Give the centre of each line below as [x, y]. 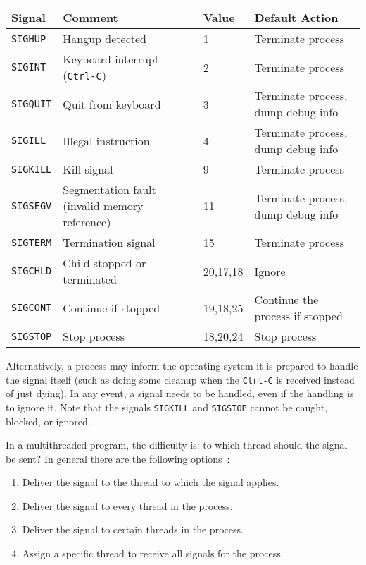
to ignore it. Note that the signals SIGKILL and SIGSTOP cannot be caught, [167, 407]
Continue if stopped [112, 308]
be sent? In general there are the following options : [118, 458]
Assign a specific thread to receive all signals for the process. [153, 553]
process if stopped [298, 316]
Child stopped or [105, 263]
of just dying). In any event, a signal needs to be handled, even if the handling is [180, 393]
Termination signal [109, 242]
